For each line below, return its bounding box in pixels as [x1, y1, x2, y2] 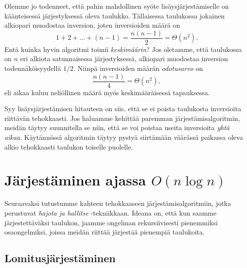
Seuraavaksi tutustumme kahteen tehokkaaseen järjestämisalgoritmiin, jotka [4, 198, 231, 208]
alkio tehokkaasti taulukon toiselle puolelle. [4, 141, 133, 151]
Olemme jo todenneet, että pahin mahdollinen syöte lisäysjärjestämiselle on [4, 1, 229, 11]
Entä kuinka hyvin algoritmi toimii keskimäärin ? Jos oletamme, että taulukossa [4, 44, 242, 54]
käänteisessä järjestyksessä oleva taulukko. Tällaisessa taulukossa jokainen [4, 10, 225, 20]
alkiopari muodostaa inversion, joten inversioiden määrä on [4, 20, 180, 30]
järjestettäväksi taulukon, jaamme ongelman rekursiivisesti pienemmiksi [4, 217, 218, 227]
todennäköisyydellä [4, 63, 61, 73]
